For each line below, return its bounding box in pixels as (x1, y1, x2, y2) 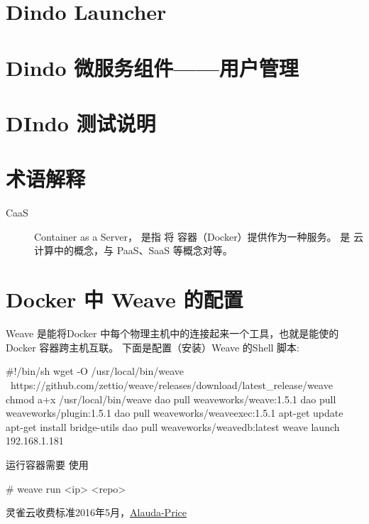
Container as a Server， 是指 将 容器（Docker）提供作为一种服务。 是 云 (34, 229, 363, 244)
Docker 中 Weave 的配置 (6, 285, 243, 314)
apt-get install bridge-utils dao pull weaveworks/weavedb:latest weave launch (6, 419, 340, 434)
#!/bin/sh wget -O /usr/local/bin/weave (6, 364, 184, 378)
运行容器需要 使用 (6, 457, 89, 471)
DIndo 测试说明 (6, 108, 156, 137)
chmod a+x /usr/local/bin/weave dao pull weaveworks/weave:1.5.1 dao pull (6, 391, 336, 406)
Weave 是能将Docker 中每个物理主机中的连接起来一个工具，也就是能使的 (6, 326, 339, 341)
